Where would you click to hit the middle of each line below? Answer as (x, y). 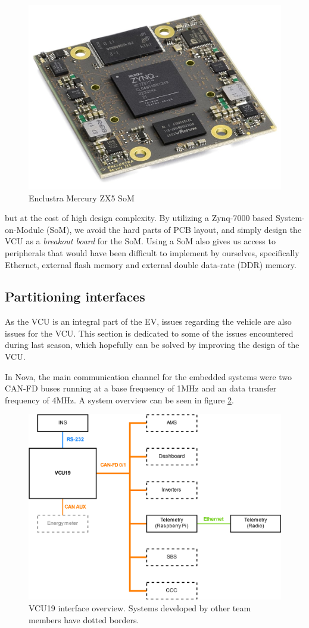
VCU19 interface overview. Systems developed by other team (140, 608)
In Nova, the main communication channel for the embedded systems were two (149, 376)
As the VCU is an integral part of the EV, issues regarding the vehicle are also (148, 321)
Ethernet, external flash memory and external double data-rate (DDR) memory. (151, 264)
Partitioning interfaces (75, 296)
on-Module (24, 229)
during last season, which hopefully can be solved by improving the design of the (152, 345)
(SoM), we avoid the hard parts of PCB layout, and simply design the (174, 229)
